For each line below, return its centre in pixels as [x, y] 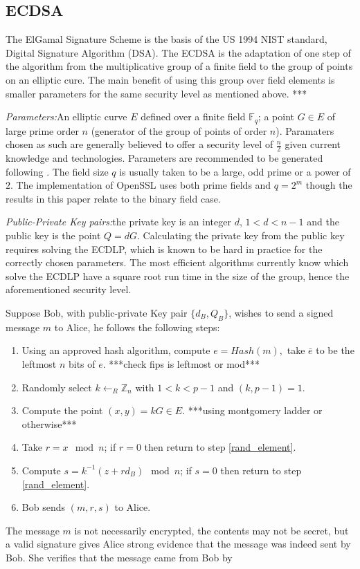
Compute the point [62, 410]
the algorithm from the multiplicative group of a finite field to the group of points [179, 66]
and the [323, 222]
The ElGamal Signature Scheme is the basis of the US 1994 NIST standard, [166, 39]
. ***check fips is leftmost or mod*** [181, 363]
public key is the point [53, 235]
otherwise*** [49, 423]
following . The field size [57, 171]
